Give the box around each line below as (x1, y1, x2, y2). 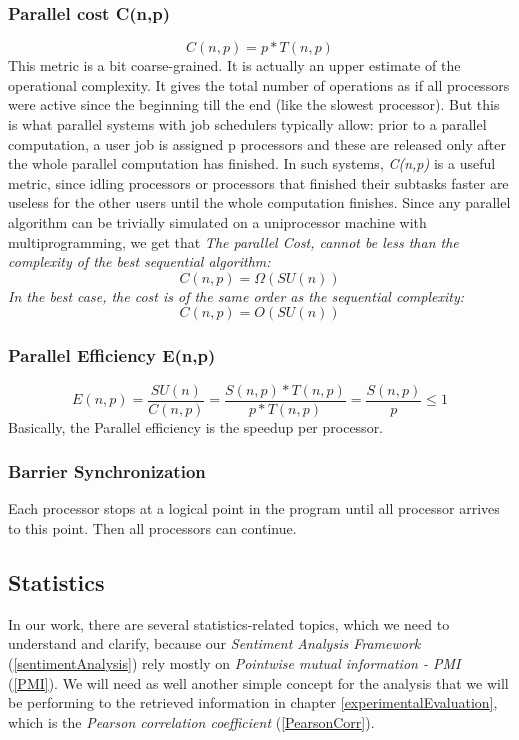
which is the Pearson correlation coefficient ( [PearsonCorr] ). (8, 711, 375, 732)
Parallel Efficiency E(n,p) (8, 343, 216, 368)
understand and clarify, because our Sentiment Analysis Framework (8, 633, 421, 654)
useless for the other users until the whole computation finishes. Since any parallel (8, 192, 511, 213)
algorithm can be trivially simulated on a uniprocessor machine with (8, 211, 427, 232)
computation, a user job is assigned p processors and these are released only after (8, 133, 506, 154)
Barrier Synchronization (8, 459, 206, 484)
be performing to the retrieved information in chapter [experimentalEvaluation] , (8, 692, 498, 713)
